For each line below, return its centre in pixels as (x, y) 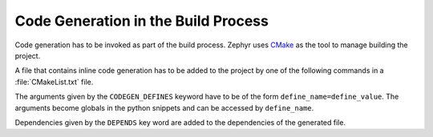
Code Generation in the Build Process (142, 21)
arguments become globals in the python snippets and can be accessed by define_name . (164, 107)
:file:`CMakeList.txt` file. (54, 82)
